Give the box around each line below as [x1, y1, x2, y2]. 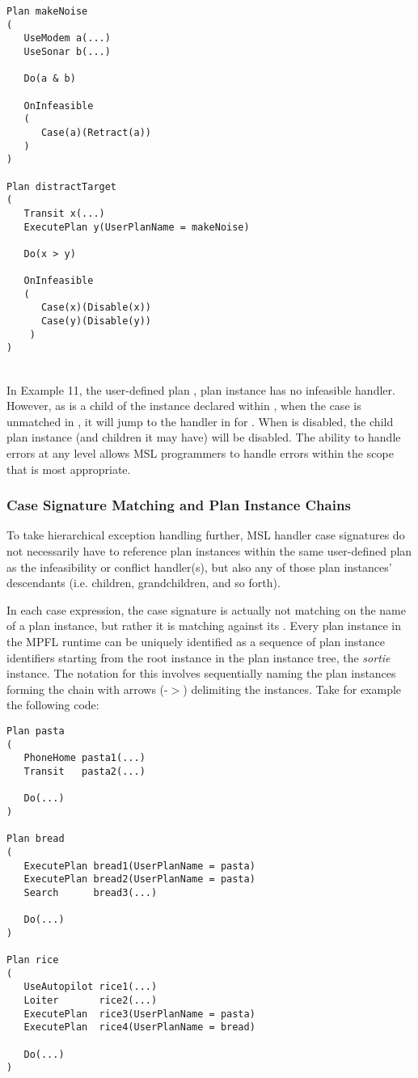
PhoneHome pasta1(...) [23, 752, 146, 764]
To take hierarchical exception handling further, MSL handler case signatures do [6, 526, 405, 543]
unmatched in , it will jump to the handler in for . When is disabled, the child [6, 412, 394, 429]
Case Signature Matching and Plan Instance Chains [6, 495, 351, 515]
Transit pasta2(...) [23, 765, 146, 777]
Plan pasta [6, 725, 65, 737]
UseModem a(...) [23, 32, 111, 44]
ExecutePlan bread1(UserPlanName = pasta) [23, 860, 255, 872]
